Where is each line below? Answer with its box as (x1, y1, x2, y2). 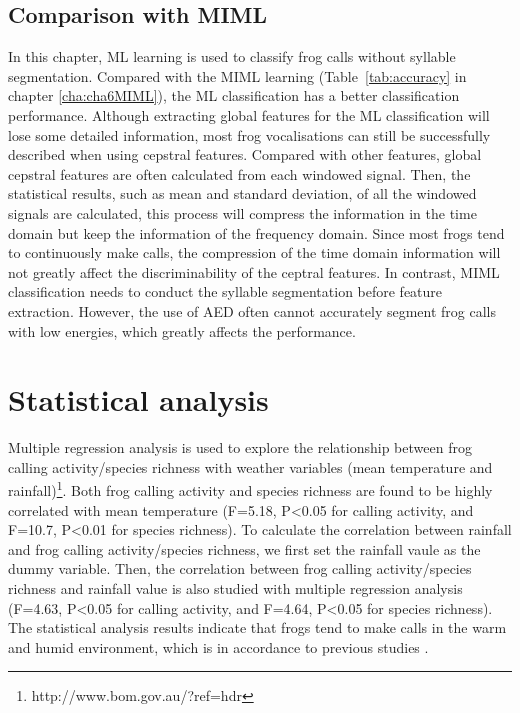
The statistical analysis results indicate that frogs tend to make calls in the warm (8, 617, 507, 638)
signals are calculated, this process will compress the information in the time (8, 202, 477, 223)
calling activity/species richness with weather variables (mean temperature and (8, 456, 493, 477)
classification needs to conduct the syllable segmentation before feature (8, 281, 443, 302)
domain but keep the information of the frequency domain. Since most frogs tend (8, 222, 505, 243)
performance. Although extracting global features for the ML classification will (8, 104, 490, 125)
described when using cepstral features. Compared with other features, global (8, 144, 482, 165)
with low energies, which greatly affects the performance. (8, 320, 356, 341)
